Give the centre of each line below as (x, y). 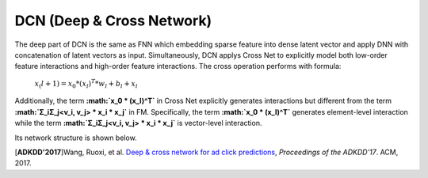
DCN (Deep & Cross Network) (113, 21)
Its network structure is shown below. (76, 138)
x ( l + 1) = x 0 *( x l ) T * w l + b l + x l (86, 84)
